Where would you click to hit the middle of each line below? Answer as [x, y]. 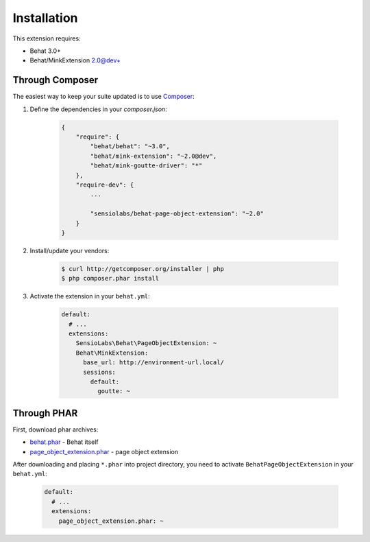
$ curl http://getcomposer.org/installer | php [143, 269]
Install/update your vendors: [70, 250]
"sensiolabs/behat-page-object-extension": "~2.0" [177, 214]
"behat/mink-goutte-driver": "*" [146, 166]
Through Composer [56, 80]
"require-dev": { [105, 185]
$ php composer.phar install [110, 279]
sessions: [100, 372]
